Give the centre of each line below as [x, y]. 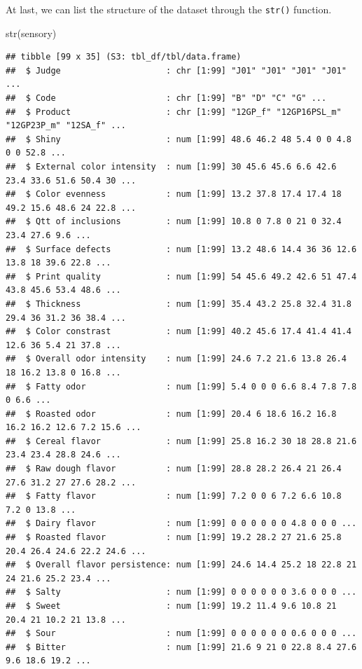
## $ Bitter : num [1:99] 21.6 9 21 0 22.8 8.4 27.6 [181, 647]
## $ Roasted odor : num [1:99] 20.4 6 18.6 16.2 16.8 [171, 414]
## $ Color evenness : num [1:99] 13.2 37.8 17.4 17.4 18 [174, 194]
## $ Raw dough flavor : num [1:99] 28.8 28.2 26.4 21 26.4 [174, 469]
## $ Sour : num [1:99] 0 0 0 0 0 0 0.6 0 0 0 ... [181, 634]
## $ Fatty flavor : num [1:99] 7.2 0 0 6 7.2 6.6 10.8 [174, 496]
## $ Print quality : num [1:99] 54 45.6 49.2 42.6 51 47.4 [181, 276]
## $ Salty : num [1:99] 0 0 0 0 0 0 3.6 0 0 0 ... [181, 592]
